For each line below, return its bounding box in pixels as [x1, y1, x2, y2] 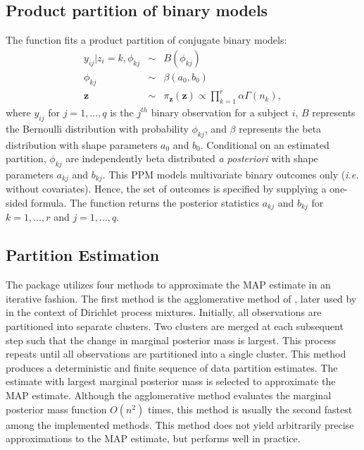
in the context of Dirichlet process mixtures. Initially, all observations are [6, 305, 322, 320]
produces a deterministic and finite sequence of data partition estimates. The [6, 360, 338, 375]
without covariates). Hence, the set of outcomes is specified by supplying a [6, 181, 327, 196]
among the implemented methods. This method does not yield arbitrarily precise [6, 417, 354, 432]
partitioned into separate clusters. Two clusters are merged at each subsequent [6, 319, 344, 334]
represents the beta [239, 121, 322, 135]
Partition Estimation [6, 244, 160, 266]
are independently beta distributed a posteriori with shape [65, 151, 318, 166]
